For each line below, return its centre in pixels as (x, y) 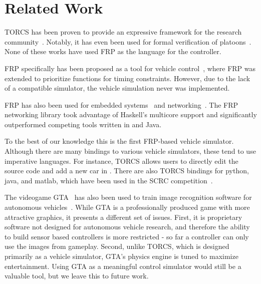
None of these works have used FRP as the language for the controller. (113, 51)
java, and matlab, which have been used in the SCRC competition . (109, 180)
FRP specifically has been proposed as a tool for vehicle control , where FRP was (130, 68)
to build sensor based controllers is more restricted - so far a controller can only (127, 236)
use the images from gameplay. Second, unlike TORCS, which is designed (117, 246)
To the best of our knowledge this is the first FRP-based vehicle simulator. (119, 141)
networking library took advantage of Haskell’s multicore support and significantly (131, 114)
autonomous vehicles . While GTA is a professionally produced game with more (127, 207)
